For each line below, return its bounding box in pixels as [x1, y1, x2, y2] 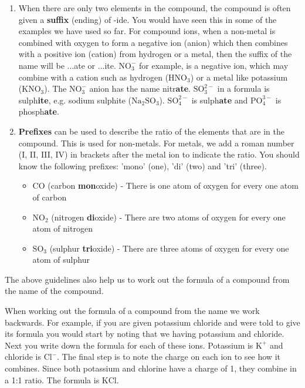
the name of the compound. [5, 285, 104, 297]
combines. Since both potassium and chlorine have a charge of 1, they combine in [5, 362, 297, 374]
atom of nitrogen [32, 222, 93, 235]
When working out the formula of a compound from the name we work [5, 305, 260, 317]
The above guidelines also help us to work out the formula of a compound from [5, 273, 290, 285]
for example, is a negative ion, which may [139, 59, 289, 71]
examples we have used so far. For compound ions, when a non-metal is [18, 25, 276, 37]
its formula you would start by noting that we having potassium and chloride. [5, 327, 284, 340]
